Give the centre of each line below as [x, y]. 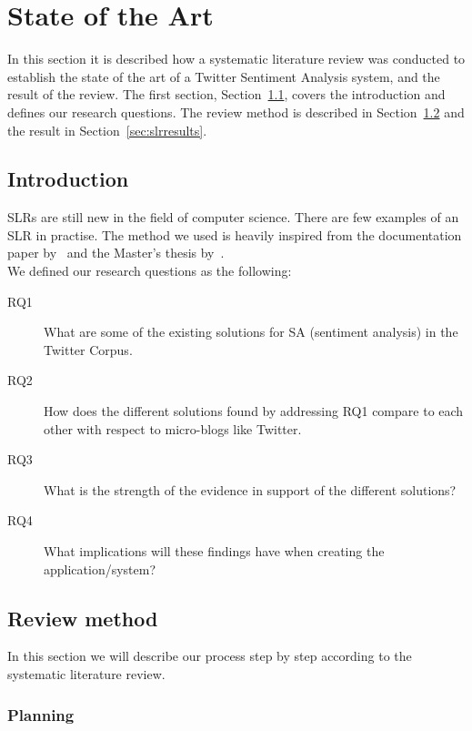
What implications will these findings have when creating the [214, 551]
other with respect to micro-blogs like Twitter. [173, 428]
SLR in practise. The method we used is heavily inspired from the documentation [235, 234]
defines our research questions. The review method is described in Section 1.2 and [236, 112]
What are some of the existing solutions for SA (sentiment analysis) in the [251, 332]
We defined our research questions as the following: [150, 271]
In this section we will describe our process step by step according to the [210, 656]
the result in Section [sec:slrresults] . [107, 130]
